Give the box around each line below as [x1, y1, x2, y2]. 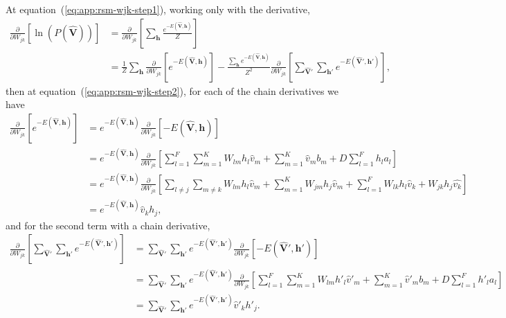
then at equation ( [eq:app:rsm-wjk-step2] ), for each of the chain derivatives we [6, 83, 339, 98]
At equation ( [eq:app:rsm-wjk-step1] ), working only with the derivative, [6, 2, 310, 16]
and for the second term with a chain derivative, [6, 218, 210, 232]
